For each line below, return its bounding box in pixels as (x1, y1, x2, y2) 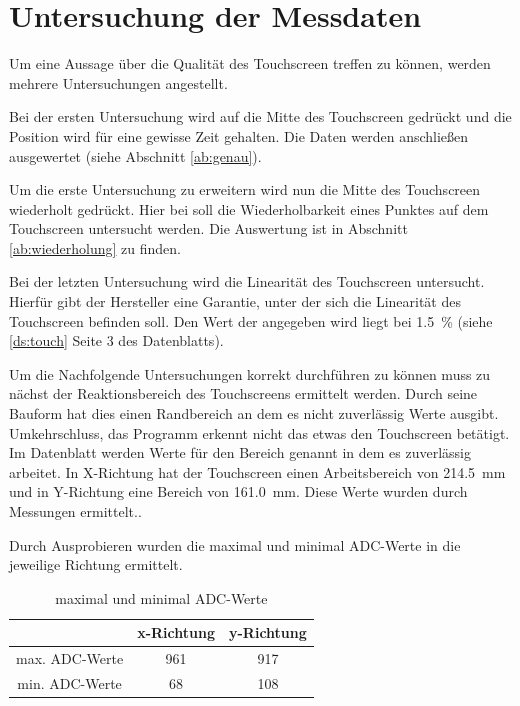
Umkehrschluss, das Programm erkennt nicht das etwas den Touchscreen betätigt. (9, 422, 510, 443)
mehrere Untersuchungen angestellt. (9, 72, 228, 93)
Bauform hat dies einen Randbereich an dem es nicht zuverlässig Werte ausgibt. (9, 403, 499, 424)
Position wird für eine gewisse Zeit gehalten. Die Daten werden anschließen (9, 125, 469, 146)
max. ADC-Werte (16, 648, 124, 669)
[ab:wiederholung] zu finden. (9, 237, 181, 258)
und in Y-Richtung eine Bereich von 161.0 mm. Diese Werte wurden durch (9, 481, 468, 502)
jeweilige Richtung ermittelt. (9, 554, 183, 575)
